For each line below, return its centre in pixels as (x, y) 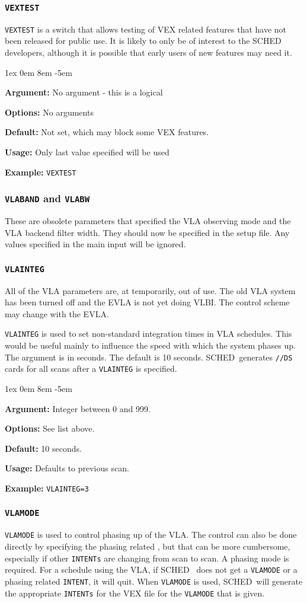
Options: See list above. (50, 428)
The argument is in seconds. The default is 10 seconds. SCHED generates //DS (149, 357)
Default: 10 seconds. (43, 448)
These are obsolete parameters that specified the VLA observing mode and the (148, 221)
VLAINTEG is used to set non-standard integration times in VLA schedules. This (148, 334)
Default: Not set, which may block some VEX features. (107, 132)
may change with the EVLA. (57, 313)
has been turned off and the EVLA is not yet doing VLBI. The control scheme (147, 302)
